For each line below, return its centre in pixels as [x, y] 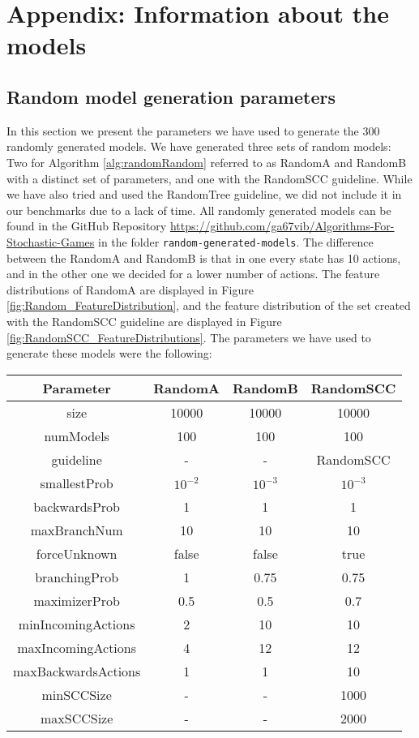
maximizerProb [77, 600]
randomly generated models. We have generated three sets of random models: [199, 146]
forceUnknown [77, 553]
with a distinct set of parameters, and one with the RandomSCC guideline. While [209, 178]
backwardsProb [77, 506]
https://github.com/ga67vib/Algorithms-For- [282, 226]
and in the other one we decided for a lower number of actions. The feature [193, 274]
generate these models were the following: [109, 353]
